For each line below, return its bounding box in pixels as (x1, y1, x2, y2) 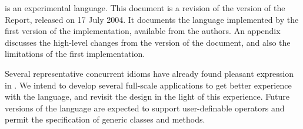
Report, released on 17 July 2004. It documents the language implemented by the (5, 13, 299, 25)
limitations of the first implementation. (5, 47, 145, 60)
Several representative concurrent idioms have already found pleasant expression (5, 67, 294, 79)
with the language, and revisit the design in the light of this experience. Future (5, 90, 289, 103)
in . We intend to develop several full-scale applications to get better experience (5, 79, 292, 91)
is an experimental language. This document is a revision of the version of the (5, 2, 285, 13)
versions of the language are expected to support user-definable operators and (5, 101, 285, 114)
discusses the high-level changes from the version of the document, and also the (5, 36, 291, 48)
